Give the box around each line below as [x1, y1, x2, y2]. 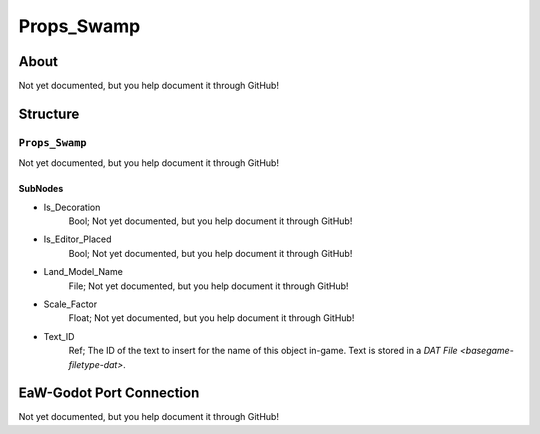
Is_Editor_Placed [43, 233, 112, 245]
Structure [18, 105, 80, 122]
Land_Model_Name [43, 266, 124, 278]
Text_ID [43, 330, 75, 342]
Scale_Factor [43, 298, 98, 310]
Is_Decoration [43, 201, 101, 213]
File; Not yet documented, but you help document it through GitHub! [68, 280, 349, 292]
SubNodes [18, 183, 64, 195]
